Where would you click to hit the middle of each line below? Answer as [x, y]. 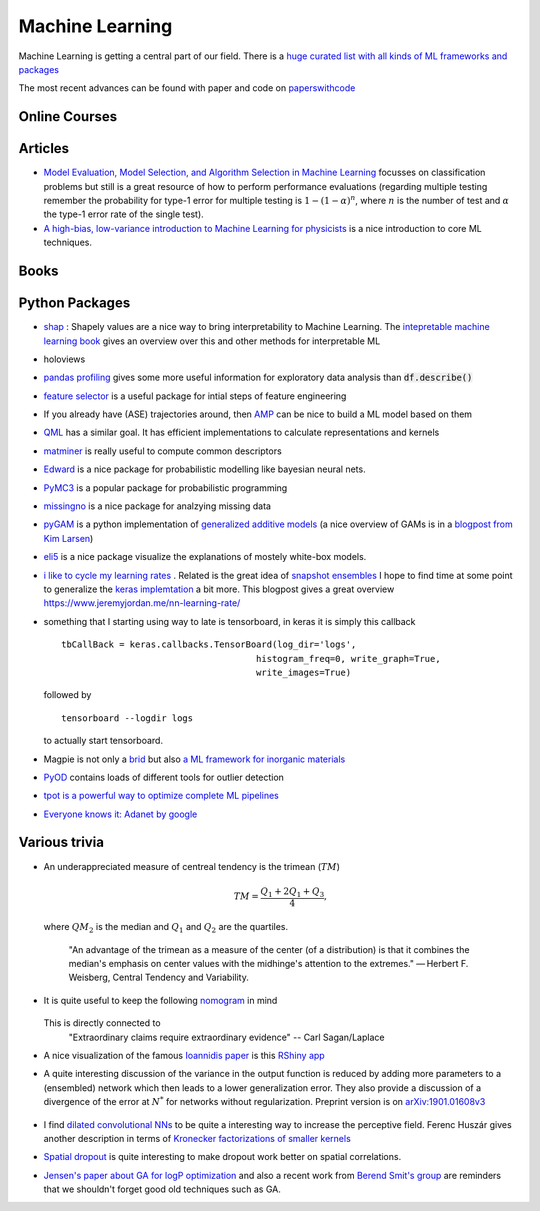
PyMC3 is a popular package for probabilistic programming [165, 487]
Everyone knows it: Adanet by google [120, 814]
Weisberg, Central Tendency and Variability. [158, 977]
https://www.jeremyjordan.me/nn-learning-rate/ [142, 603]
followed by [67, 695]
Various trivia [61, 842]
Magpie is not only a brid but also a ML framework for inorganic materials [194, 759]
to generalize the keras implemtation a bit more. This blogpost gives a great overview [219, 589]
